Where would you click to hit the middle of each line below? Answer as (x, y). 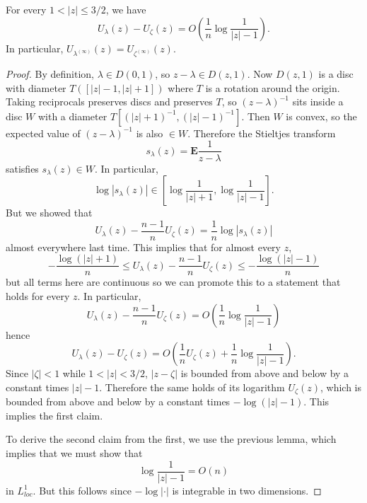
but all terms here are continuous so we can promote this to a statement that (173, 282)
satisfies (22, 168)
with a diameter (72, 116)
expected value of (43, 133)
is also (150, 133)
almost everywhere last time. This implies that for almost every (143, 247)
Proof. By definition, (50, 74)
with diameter (36, 87)
